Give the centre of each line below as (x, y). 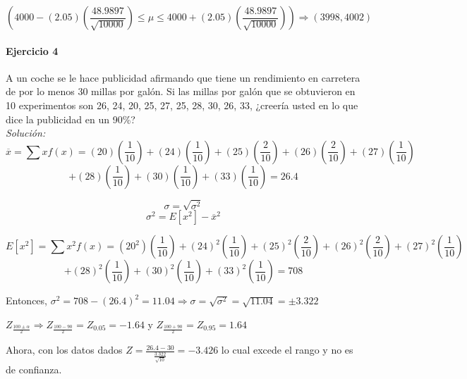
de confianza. (34, 369)
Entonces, (26, 300)
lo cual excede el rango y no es (287, 350)
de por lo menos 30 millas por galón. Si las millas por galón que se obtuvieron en (181, 91)
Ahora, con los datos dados (64, 350)
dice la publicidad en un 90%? (71, 119)
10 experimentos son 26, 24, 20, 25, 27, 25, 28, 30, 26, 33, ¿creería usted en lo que (182, 105)
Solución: (26, 133)
